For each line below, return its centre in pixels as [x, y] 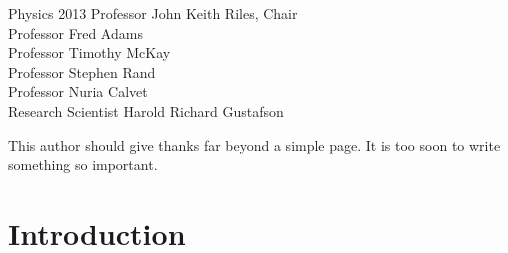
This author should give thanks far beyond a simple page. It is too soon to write [254, 144]
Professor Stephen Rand [82, 71]
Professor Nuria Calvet [78, 91]
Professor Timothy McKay [89, 52]
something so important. [83, 164]
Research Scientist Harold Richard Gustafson [146, 110]
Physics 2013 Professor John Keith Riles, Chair [153, 13]
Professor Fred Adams [75, 32]
